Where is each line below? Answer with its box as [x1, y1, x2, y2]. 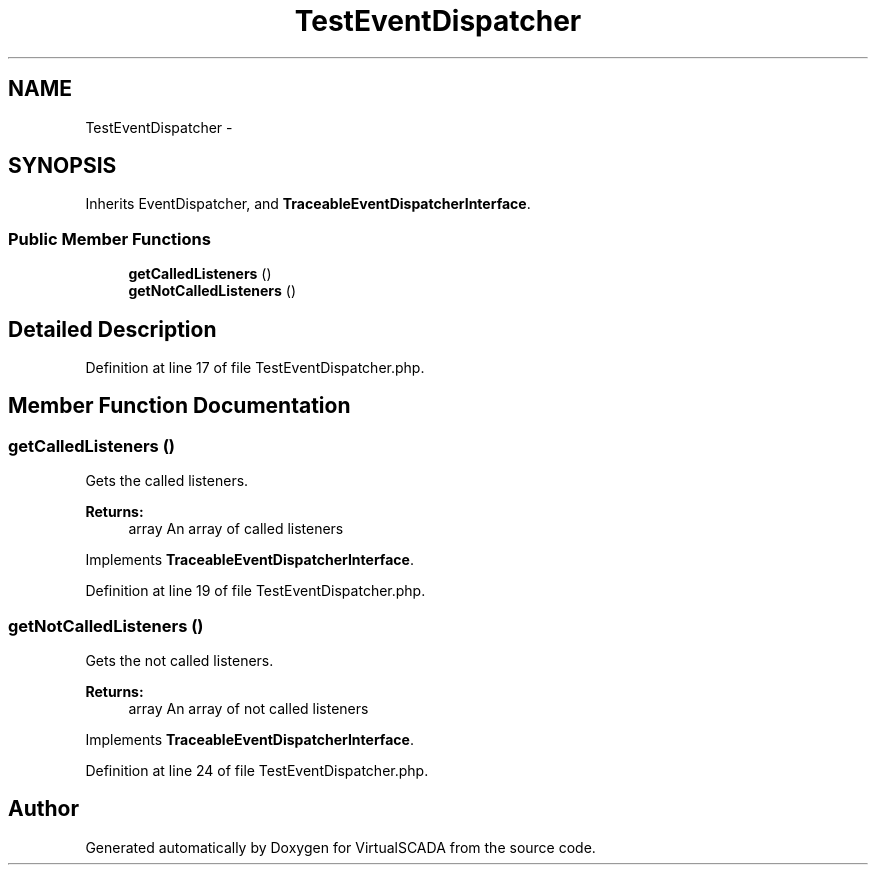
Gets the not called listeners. [85, 652, 274, 669]
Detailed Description [8, 316, 217, 342]
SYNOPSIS [8, 153, 117, 179]
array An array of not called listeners [128, 700, 369, 717]
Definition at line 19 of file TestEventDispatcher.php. [85, 582, 426, 600]
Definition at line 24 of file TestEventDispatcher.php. [85, 762, 429, 779]
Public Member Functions [8, 228, 211, 249]
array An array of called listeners [128, 520, 344, 538]
